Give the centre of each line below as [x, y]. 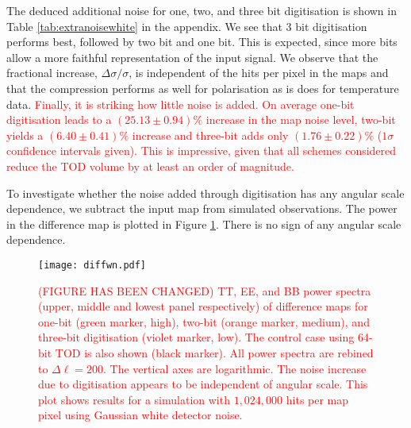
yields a [25, 135]
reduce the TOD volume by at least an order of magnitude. [150, 166]
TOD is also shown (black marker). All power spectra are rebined [214, 352]
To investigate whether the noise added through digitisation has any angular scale [205, 193]
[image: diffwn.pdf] [92, 265]
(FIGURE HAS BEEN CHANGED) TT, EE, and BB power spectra [205, 290]
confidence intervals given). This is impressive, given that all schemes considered [202, 150]
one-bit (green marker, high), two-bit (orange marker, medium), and [204, 321]
